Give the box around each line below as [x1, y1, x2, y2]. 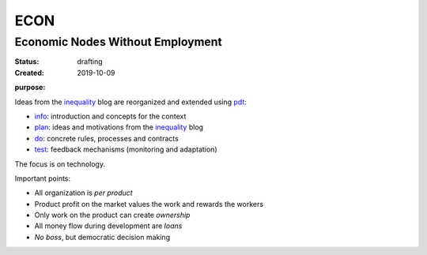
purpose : [14, 83, 46, 92]
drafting [77, 57, 103, 66]
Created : [14, 68, 45, 77]
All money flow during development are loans [34, 221, 183, 231]
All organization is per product [34, 188, 134, 197]
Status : [14, 57, 40, 66]
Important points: [14, 174, 71, 183]
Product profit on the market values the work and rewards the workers [34, 199, 264, 208]
